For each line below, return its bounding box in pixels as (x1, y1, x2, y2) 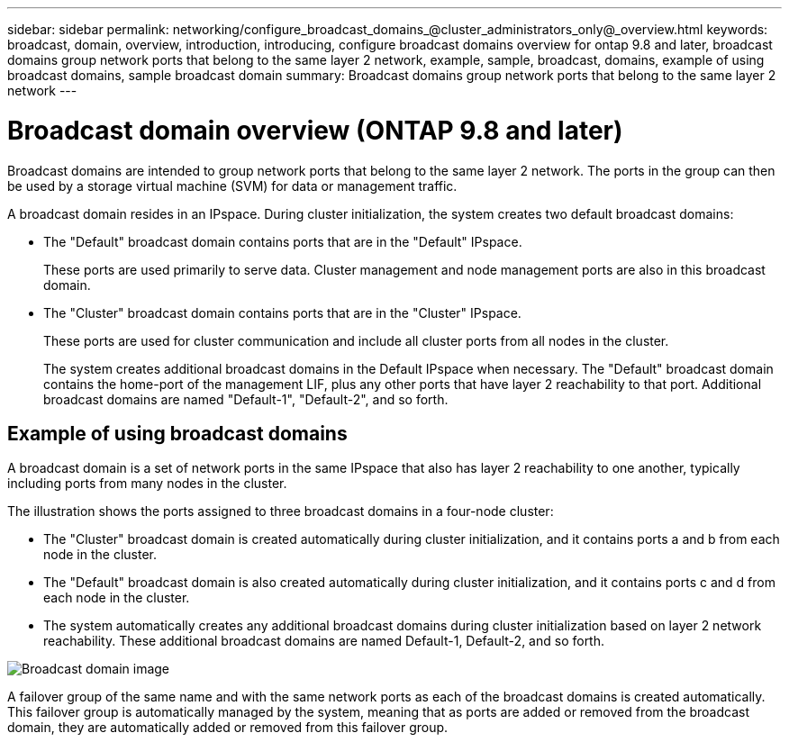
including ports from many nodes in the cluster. (7, 475, 287, 492)
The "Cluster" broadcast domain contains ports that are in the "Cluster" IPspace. (43, 304, 521, 321)
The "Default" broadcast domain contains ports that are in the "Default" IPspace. (43, 233, 522, 249)
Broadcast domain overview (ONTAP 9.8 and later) (7, 114, 623, 146)
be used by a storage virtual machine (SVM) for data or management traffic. (7, 177, 458, 194)
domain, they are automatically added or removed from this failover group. (7, 719, 449, 736)
